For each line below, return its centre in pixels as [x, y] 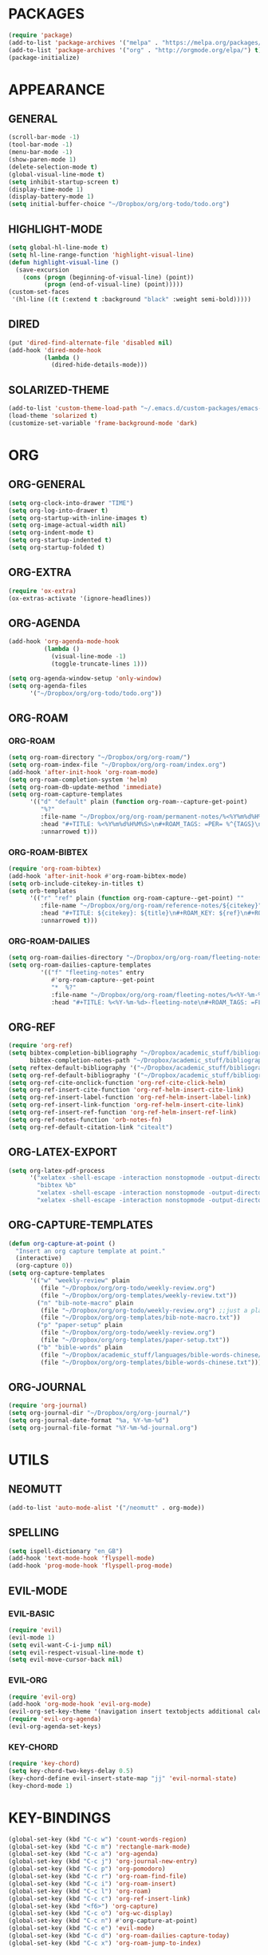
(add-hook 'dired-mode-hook [55, 350]
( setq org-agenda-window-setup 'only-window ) [85, 678]
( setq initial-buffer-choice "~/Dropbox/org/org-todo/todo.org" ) [119, 205]
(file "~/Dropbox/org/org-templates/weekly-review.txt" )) [139, 1295]
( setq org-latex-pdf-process [57, 1170]
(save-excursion [42, 270]
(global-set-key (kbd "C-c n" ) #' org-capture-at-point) [103, 1921]
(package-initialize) [44, 58]
